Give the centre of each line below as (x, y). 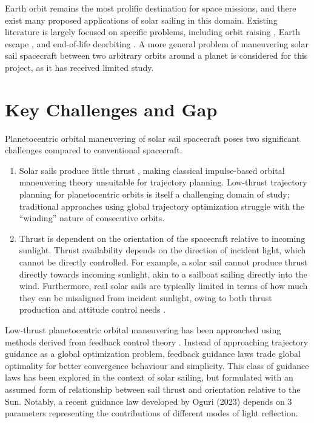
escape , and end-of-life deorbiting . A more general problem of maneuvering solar (157, 43)
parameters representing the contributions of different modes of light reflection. (152, 413)
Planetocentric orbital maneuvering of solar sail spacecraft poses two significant (152, 138)
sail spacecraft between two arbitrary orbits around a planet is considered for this (156, 55)
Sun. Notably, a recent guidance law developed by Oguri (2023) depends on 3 (149, 401)
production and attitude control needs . (92, 309)
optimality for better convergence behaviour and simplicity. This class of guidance (157, 365)
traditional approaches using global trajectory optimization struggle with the (162, 206)
